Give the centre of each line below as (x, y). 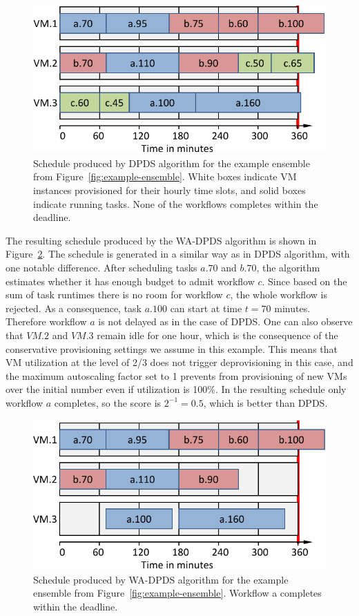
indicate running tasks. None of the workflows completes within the (176, 203)
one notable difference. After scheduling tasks (101, 267)
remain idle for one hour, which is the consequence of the (217, 335)
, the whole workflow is (279, 295)
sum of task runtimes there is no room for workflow (114, 295)
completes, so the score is (108, 402)
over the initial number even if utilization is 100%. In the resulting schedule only (176, 389)
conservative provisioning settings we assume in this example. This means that (172, 348)
